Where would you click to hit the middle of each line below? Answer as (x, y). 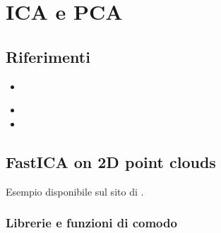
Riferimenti (48, 56)
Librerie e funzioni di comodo (91, 223)
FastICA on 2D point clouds (111, 161)
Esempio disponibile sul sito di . (75, 191)
